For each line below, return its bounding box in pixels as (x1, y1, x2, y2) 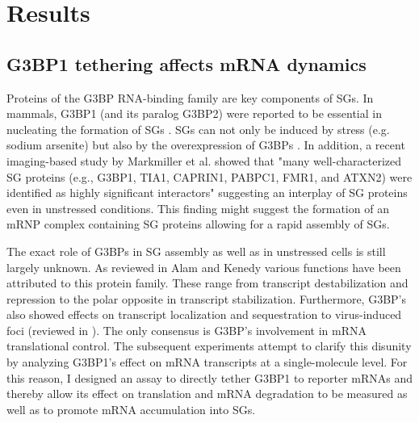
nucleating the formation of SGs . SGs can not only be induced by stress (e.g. (6, 120, 390, 137)
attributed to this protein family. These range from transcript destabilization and (6, 274, 409, 291)
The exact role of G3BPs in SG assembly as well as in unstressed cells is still (6, 242, 386, 259)
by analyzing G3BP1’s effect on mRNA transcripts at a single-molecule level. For (6, 354, 408, 371)
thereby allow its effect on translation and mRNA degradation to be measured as (6, 385, 408, 402)
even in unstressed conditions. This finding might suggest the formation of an (6, 199, 389, 216)
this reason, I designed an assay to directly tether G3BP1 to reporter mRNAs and (6, 369, 413, 386)
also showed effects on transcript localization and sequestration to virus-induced (6, 306, 402, 323)
